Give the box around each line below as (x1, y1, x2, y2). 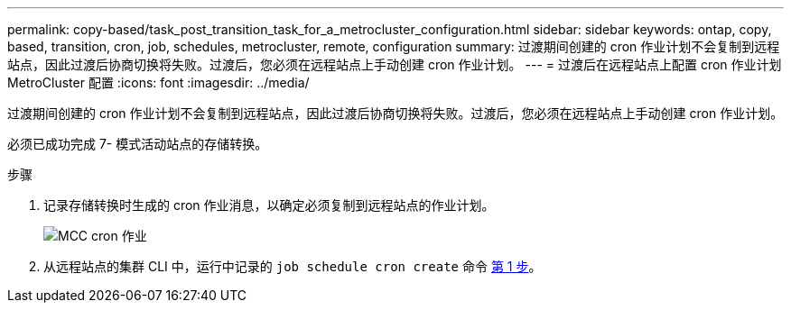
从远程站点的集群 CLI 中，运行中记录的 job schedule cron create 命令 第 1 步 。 (43, 259, 542, 274)
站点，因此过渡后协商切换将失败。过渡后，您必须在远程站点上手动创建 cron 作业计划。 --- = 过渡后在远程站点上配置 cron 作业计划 (7, 57, 782, 72)
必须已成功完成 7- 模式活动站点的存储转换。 (7, 136, 268, 151)
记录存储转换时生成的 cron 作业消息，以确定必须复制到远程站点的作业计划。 (43, 197, 495, 213)
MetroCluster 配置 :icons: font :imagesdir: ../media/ (7, 75, 310, 90)
